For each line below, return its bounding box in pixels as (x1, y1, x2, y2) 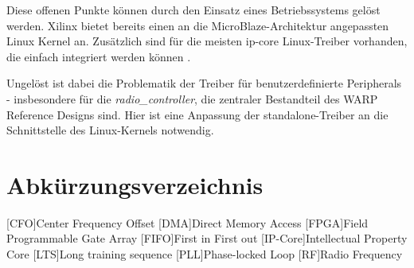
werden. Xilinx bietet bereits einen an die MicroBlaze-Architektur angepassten (6, 17, 389, 33)
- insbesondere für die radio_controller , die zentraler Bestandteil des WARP (6, 90, 378, 107)
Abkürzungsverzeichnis (6, 168, 264, 200)
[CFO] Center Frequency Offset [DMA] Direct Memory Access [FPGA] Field (6, 214, 369, 231)
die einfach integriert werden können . (6, 48, 191, 64)
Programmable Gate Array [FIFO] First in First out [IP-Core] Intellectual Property (6, 230, 408, 247)
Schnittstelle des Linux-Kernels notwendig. (6, 122, 214, 138)
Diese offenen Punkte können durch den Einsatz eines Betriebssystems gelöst (6, 2, 381, 17)
